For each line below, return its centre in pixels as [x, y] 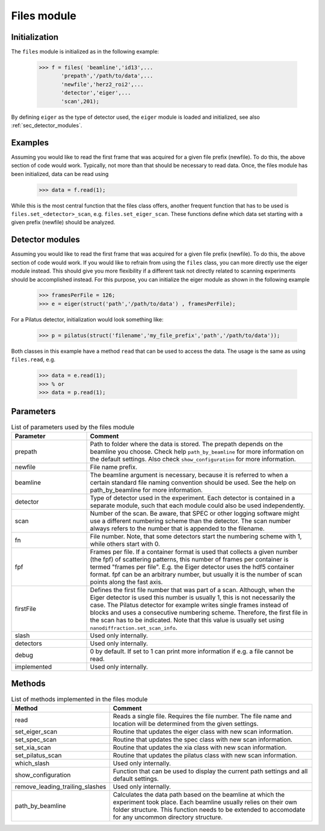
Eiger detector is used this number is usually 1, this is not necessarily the [193, 597]
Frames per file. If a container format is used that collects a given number [194, 552]
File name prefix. [114, 467]
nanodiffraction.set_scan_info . [134, 627]
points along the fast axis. [126, 582]
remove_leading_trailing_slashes [60, 786]
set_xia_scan [33, 747]
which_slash [32, 763]
